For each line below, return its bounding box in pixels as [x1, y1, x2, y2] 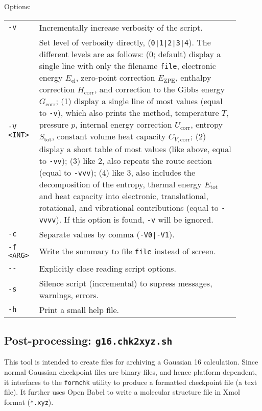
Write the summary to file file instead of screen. [39, 245, 216, 257]
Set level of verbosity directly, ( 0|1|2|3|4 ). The [39, 36, 211, 48]
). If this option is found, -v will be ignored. [56, 213, 213, 225]
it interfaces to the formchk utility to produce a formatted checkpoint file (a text [4, 376, 257, 387]
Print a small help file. [39, 303, 120, 316]
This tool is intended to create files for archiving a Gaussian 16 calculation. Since [4, 356, 258, 367]
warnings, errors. [39, 288, 99, 301]
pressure [39, 118, 68, 130]
